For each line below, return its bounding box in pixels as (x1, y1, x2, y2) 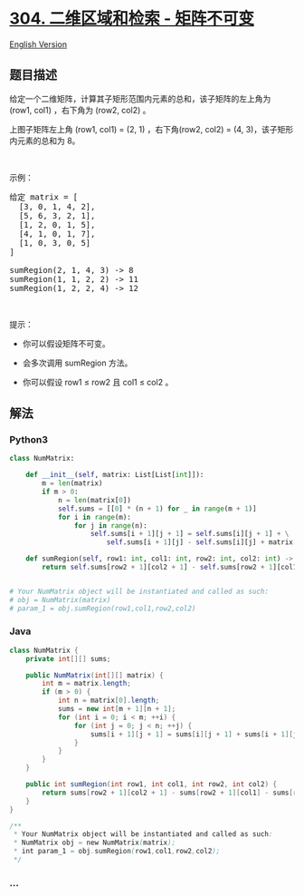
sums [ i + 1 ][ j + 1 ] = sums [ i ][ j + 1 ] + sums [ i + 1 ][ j (90, 729, 298, 739)
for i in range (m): (57, 512, 131, 521)
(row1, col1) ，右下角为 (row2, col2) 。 (9, 104, 151, 115)
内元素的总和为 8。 (9, 135, 81, 146)
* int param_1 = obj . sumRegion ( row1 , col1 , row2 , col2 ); (13, 847, 221, 856)
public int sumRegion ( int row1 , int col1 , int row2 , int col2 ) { (25, 780, 278, 789)
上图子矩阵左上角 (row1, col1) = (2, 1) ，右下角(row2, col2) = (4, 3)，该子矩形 (9, 123, 294, 134)
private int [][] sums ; (25, 654, 111, 663)
